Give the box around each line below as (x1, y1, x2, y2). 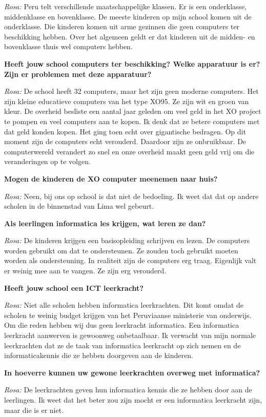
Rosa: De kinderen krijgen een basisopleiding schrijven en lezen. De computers (4, 235, 250, 246)
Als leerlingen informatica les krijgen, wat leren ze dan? (4, 217, 206, 228)
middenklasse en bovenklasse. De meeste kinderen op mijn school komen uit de (4, 11, 252, 22)
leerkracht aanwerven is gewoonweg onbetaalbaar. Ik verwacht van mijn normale (4, 330, 256, 341)
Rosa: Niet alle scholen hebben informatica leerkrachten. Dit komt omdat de (4, 300, 244, 310)
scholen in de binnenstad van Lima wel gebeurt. (4, 201, 154, 211)
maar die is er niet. (4, 404, 64, 415)
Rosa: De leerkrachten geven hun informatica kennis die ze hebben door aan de (4, 384, 252, 395)
